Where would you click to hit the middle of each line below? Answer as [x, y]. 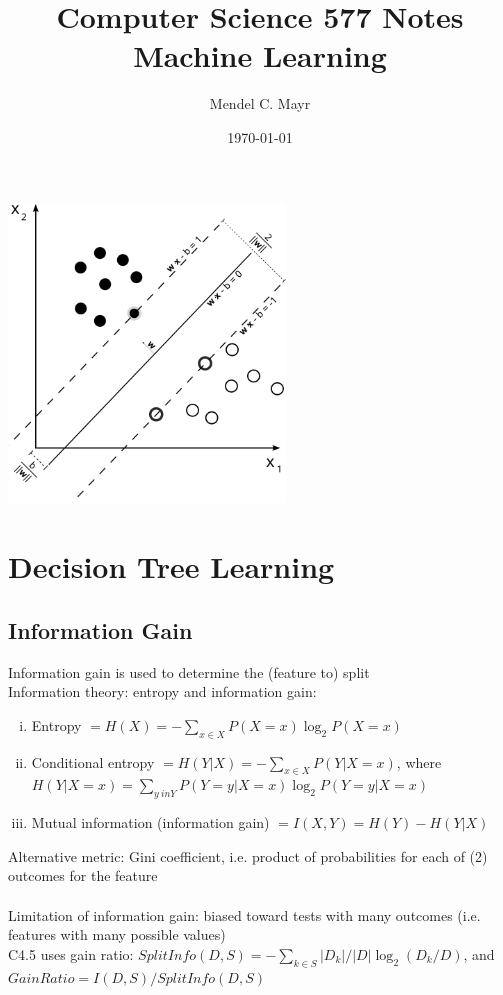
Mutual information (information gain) [150, 822]
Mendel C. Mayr [260, 103]
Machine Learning [260, 55]
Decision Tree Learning [171, 566]
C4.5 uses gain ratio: [71, 953]
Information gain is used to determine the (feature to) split [189, 671]
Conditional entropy [93, 761]
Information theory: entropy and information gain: [162, 691]
